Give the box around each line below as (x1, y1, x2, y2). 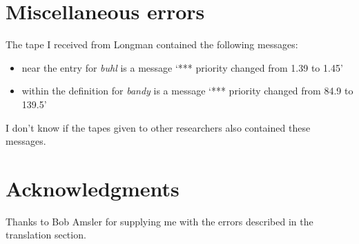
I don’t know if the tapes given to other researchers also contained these (6, 120, 311, 134)
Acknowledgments (6, 174, 179, 202)
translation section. (6, 227, 86, 242)
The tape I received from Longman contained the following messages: (6, 37, 298, 52)
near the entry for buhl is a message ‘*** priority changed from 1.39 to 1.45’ (21, 60, 343, 74)
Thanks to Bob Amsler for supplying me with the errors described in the (6, 214, 313, 228)
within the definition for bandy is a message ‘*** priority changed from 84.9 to (21, 83, 353, 98)
